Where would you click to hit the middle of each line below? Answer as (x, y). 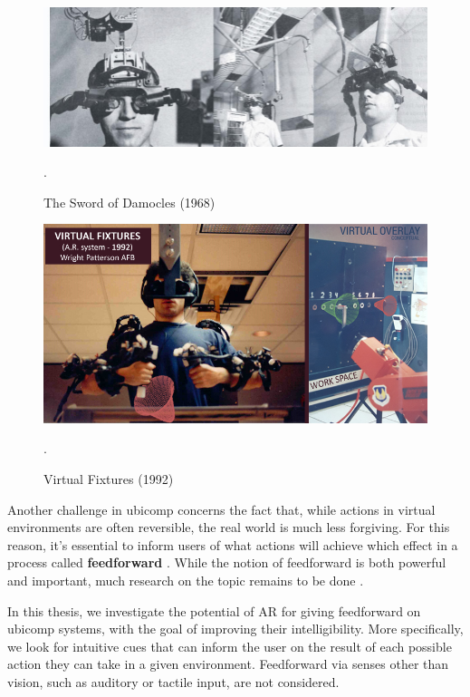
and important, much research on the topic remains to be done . (186, 580)
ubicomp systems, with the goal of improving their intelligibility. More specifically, (235, 629)
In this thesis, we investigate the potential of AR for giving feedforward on (214, 610)
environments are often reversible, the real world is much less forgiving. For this (229, 527)
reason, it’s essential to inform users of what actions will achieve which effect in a (233, 544)
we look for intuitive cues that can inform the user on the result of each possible (230, 646)
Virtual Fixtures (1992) (109, 478)
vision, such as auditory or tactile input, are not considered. (173, 681)
